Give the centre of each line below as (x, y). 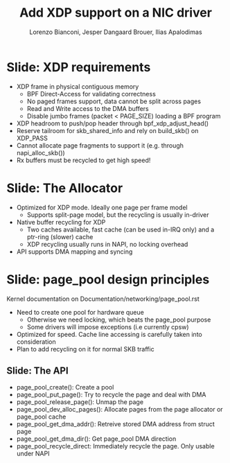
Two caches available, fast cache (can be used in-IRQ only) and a (121, 229)
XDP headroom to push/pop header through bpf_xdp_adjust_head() (113, 123)
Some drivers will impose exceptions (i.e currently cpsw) (108, 326)
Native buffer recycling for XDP (61, 222)
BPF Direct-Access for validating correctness (91, 94)
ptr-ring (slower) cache (60, 236)
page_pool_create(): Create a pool (65, 387)
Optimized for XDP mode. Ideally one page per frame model (102, 207)
